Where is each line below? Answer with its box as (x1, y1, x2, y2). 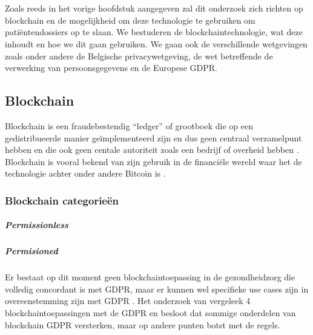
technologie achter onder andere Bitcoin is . (5, 167, 166, 180)
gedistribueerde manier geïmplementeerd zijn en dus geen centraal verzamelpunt (5, 131, 302, 144)
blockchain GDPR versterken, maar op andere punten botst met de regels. (5, 318, 280, 331)
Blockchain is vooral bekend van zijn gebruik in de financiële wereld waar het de (5, 155, 302, 167)
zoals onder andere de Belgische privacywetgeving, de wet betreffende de (5, 49, 273, 62)
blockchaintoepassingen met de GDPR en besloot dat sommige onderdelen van (5, 306, 296, 319)
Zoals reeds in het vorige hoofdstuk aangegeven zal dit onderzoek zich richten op (5, 2, 303, 15)
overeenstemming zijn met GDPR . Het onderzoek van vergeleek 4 (5, 294, 251, 307)
